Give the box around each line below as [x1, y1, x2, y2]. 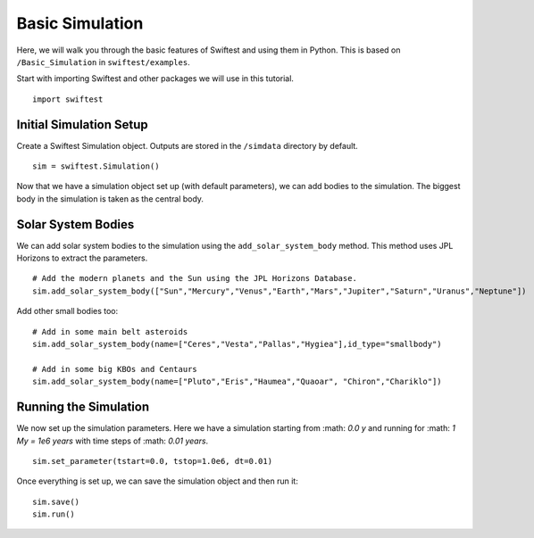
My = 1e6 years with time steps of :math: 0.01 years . [16, 435, 209, 446]
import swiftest [32, 94, 104, 104]
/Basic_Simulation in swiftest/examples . [16, 56, 191, 67]
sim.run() [32, 509, 75, 519]
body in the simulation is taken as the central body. [16, 193, 204, 204]
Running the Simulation [16, 400, 150, 415]
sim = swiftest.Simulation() [32, 161, 160, 171]
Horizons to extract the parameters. [16, 252, 148, 263]
